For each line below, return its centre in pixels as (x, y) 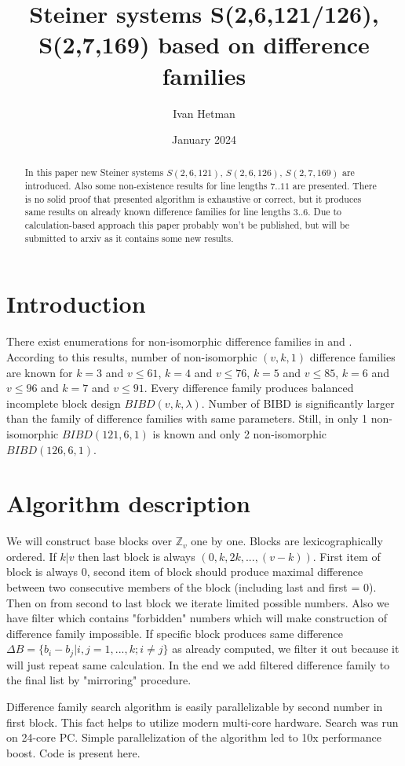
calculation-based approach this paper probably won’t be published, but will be (187, 225)
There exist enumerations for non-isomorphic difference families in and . (179, 341)
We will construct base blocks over (89, 541)
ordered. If (31, 556)
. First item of (347, 556)
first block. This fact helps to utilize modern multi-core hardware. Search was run (202, 722)
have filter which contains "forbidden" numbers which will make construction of (197, 618)
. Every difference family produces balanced (249, 388)
